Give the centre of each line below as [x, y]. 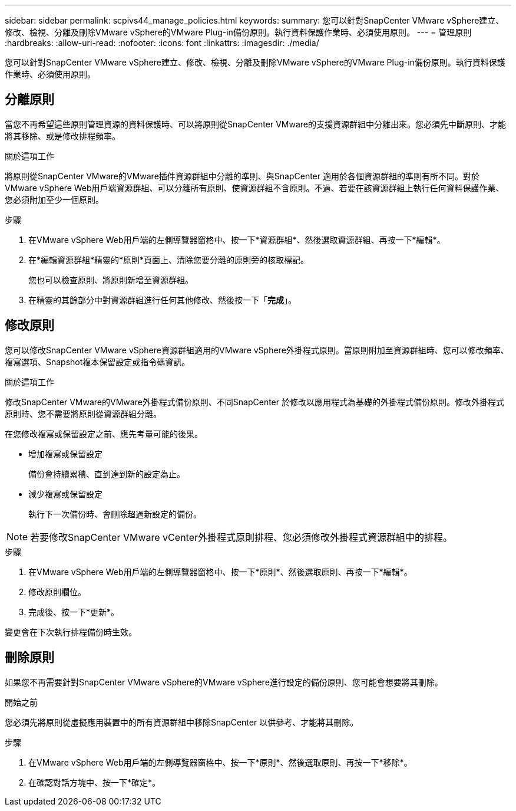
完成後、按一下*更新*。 [74, 612]
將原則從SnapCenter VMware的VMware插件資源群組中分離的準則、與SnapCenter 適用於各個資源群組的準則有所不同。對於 [242, 176]
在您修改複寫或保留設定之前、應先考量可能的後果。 [104, 434]
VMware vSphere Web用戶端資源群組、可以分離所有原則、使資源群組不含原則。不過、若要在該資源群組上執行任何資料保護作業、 [254, 188]
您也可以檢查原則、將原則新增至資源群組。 [111, 280]
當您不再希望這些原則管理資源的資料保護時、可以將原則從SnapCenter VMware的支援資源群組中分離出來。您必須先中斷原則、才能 [255, 124]
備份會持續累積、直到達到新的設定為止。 [107, 474]
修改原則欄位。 [57, 592]
